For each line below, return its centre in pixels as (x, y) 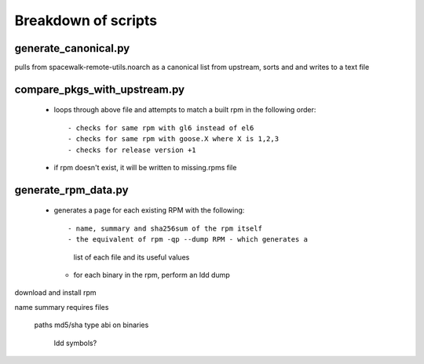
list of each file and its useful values (132, 257)
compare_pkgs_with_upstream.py (100, 89)
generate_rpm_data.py (71, 189)
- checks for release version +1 (132, 150)
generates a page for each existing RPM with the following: (149, 210)
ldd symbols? (75, 343)
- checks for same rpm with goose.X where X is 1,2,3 (173, 139)
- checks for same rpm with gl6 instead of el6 (161, 128)
